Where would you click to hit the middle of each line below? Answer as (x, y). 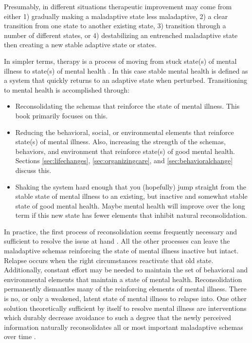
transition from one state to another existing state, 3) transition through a (115, 26)
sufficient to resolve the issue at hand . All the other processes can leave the (117, 241)
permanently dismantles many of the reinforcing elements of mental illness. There (125, 289)
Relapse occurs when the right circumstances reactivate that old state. (109, 260)
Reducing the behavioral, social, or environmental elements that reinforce (125, 132)
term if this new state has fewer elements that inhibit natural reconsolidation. (131, 215)
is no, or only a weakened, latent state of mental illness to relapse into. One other (126, 298)
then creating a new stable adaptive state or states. (80, 45)
